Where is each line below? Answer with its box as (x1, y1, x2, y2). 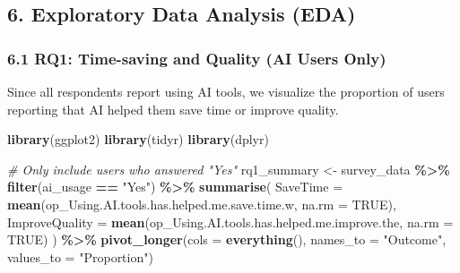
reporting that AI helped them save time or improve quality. (7, 99, 339, 118)
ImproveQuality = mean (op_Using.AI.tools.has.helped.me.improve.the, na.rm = (7, 212, 454, 231)
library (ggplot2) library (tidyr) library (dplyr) (7, 130, 269, 149)
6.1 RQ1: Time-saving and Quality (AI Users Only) (7, 47, 386, 69)
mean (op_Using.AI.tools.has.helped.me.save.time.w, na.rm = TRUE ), (7, 194, 396, 213)
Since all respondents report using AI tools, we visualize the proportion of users (7, 82, 445, 100)
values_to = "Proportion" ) (7, 247, 153, 266)
